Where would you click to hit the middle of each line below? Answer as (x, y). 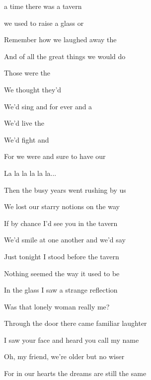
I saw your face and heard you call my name (72, 340)
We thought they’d (33, 89)
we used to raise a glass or (44, 23)
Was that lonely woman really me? (57, 306)
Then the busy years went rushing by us (65, 190)
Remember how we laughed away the (60, 39)
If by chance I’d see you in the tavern (61, 223)
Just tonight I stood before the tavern (62, 256)
